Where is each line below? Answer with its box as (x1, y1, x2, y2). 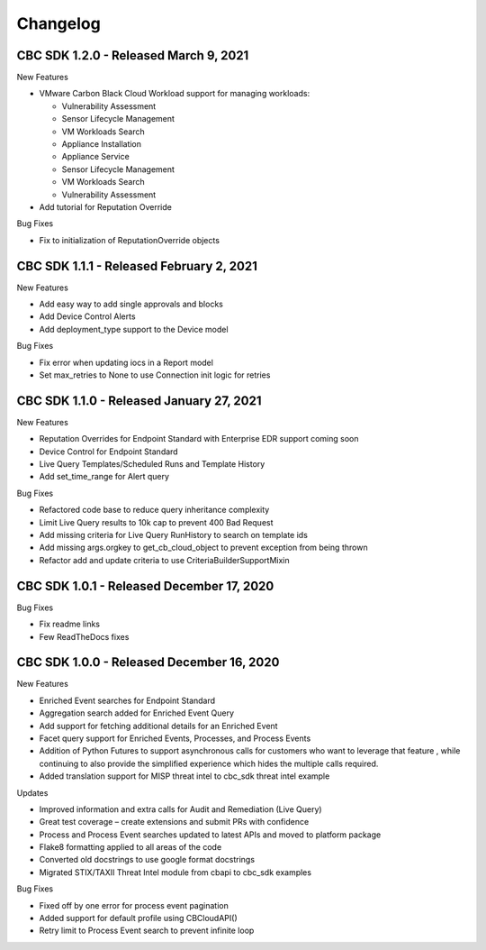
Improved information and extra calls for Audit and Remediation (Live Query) (39, 803, 323, 815)
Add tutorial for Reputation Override (39, 201, 173, 212)
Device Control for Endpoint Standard (39, 446, 179, 457)
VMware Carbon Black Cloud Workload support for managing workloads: (39, 88, 310, 99)
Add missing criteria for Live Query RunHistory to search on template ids (39, 530, 308, 541)
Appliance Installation (61, 139, 142, 150)
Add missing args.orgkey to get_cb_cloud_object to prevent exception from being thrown (39, 542, 368, 553)
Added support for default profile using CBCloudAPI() (39, 913, 238, 924)
